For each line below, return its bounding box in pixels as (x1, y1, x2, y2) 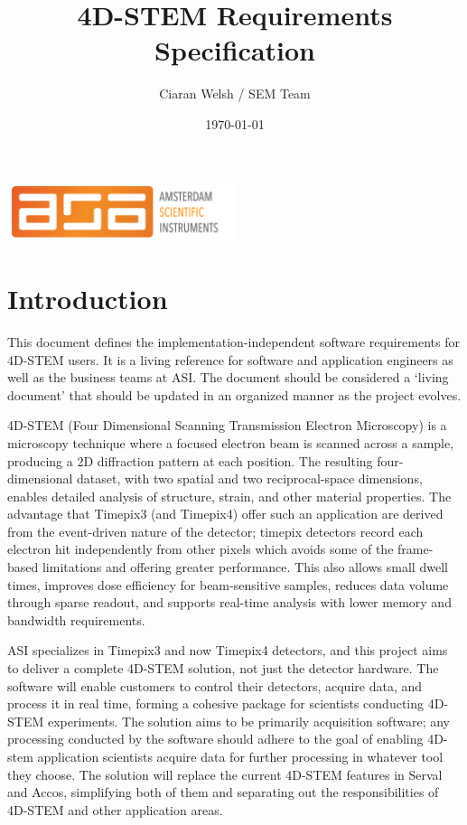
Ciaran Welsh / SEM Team (159, 84, 311, 103)
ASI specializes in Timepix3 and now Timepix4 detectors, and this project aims (7, 641, 448, 660)
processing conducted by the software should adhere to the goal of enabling (7, 729, 424, 748)
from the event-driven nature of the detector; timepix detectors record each (7, 521, 424, 540)
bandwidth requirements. (7, 610, 145, 629)
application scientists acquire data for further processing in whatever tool (37, 747, 444, 766)
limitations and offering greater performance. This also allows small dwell (42, 558, 448, 577)
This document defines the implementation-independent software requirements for (7, 332, 460, 351)
